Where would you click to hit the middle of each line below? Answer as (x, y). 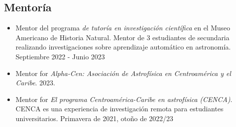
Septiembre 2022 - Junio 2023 (60, 56)
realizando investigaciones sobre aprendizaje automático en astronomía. (123, 47)
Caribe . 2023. (35, 83)
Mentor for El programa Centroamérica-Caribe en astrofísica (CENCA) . (124, 99)
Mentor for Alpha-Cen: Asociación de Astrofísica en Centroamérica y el (123, 73)
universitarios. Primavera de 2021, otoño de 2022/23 (94, 118)
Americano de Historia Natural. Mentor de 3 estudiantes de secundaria (122, 37)
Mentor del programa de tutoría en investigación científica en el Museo (123, 28)
